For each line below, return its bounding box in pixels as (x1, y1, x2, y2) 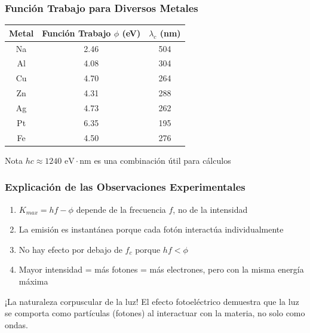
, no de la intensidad (173, 203, 248, 215)
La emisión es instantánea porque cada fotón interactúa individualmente (19, 223, 284, 236)
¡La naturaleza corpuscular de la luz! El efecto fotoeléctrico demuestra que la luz (5, 295, 299, 307)
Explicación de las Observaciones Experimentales (5, 179, 245, 194)
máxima (19, 274, 48, 287)
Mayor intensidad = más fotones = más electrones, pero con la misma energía (19, 263, 304, 276)
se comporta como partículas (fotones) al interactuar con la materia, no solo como (5, 307, 305, 319)
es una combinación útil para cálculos (94, 154, 231, 166)
